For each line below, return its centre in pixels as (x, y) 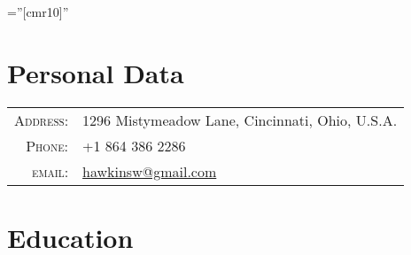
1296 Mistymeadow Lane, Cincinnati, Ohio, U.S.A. (240, 120)
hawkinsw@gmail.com (150, 171)
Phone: (47, 145)
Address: (42, 120)
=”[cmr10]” (38, 12)
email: (50, 171)
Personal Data (96, 72)
